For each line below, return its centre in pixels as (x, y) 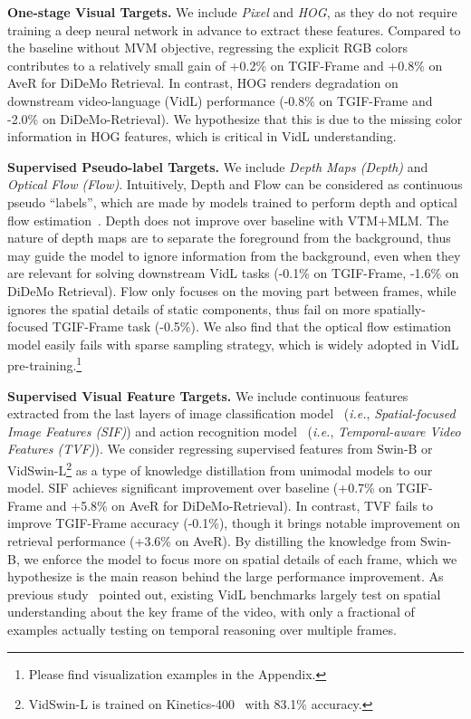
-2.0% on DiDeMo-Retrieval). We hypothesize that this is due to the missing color (235, 118)
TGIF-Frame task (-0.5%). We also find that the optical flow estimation (252, 326)
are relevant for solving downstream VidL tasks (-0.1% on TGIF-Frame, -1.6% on (233, 273)
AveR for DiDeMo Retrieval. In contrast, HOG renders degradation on (203, 83)
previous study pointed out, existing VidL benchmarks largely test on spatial (224, 594)
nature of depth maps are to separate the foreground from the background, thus (229, 238)
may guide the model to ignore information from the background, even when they (234, 255)
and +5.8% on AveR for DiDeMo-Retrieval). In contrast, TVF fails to (240, 505)
